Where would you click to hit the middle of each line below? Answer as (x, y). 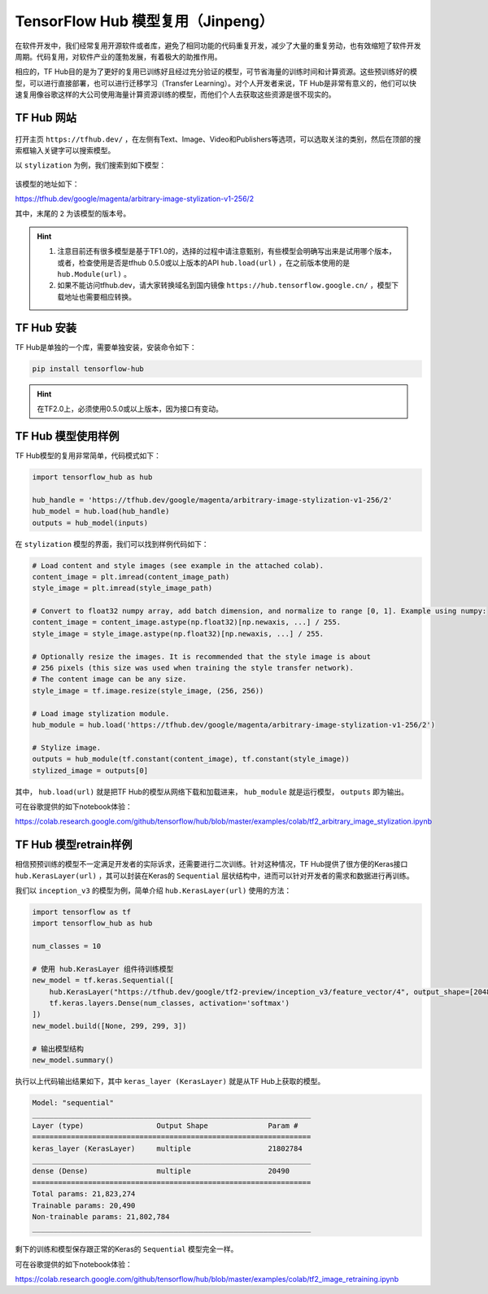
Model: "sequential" (73, 1103)
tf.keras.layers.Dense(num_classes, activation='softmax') (170, 1003)
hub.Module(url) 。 (94, 274)
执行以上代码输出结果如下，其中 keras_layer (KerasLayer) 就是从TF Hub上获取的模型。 (170, 1082)
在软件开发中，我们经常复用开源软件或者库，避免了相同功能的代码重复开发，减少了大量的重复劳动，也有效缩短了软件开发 (218, 46)
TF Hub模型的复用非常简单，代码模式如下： (88, 455)
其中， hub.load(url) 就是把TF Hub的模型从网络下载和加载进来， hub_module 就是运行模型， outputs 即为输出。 (212, 791)
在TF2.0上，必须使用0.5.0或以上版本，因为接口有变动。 (130, 409)
